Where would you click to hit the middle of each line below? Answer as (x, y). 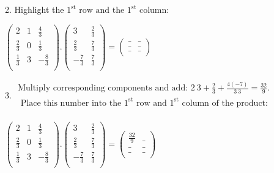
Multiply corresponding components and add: (103, 88)
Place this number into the (71, 103)
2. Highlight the (35, 9)
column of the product (224, 103)
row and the (102, 10)
